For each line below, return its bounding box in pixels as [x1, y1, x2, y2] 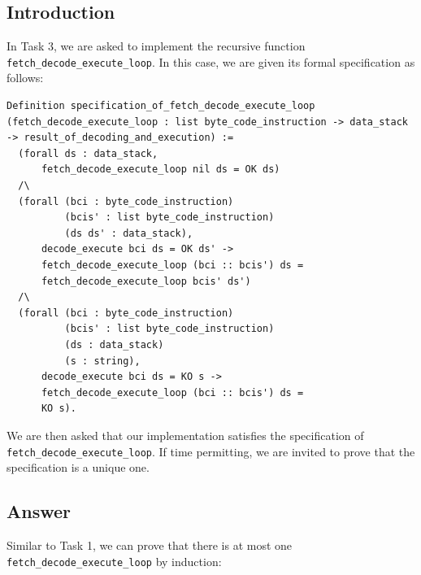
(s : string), [64, 355, 141, 367]
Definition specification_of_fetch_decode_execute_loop [7, 100, 315, 112]
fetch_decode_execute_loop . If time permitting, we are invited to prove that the [7, 442, 415, 460]
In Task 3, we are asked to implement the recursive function [7, 37, 306, 54]
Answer [7, 499, 72, 524]
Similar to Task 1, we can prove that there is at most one [7, 536, 293, 553]
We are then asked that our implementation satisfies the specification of [7, 426, 364, 443]
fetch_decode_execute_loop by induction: [7, 552, 222, 569]
